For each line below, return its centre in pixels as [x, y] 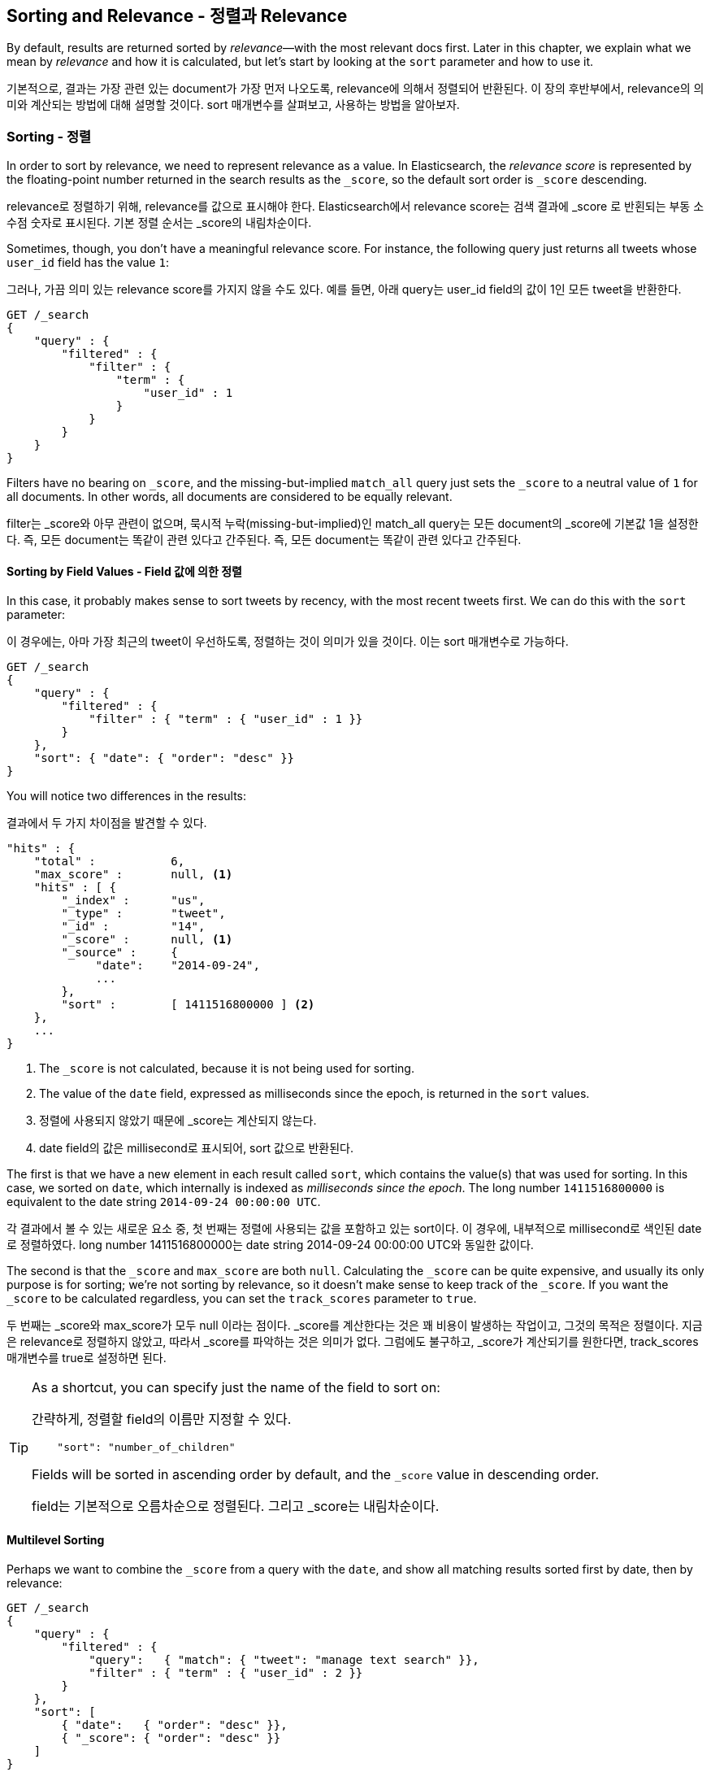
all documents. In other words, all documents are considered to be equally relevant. [230, 497]
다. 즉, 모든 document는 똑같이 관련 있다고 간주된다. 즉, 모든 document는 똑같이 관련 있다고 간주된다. [264, 540]
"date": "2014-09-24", [178, 966]
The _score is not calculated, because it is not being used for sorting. [227, 1069]
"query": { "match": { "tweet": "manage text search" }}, [284, 1659]
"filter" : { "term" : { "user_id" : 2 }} [226, 1672]
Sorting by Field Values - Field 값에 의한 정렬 [124, 571]
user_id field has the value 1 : [88, 263]
